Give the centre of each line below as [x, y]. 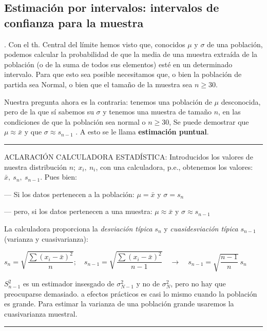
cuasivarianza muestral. [41, 313]
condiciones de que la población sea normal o [75, 121]
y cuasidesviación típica [201, 228]
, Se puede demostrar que [209, 121]
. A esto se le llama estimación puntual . [142, 132]
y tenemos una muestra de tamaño [157, 112]
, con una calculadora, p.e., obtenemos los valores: [174, 167]
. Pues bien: [59, 177]
